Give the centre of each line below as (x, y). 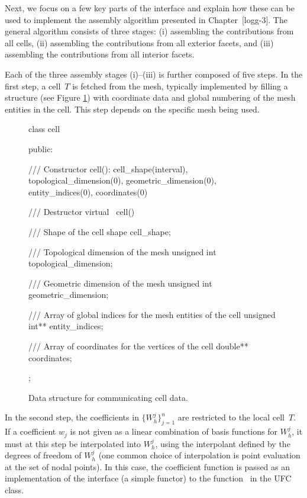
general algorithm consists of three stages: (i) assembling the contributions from (149, 31)
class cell (44, 129)
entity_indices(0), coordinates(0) (88, 192)
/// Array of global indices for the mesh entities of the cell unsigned (152, 314)
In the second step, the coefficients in (72, 417)
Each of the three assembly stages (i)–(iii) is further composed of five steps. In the (154, 74)
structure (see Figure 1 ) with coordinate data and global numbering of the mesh (150, 97)
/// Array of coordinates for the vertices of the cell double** (138, 346)
